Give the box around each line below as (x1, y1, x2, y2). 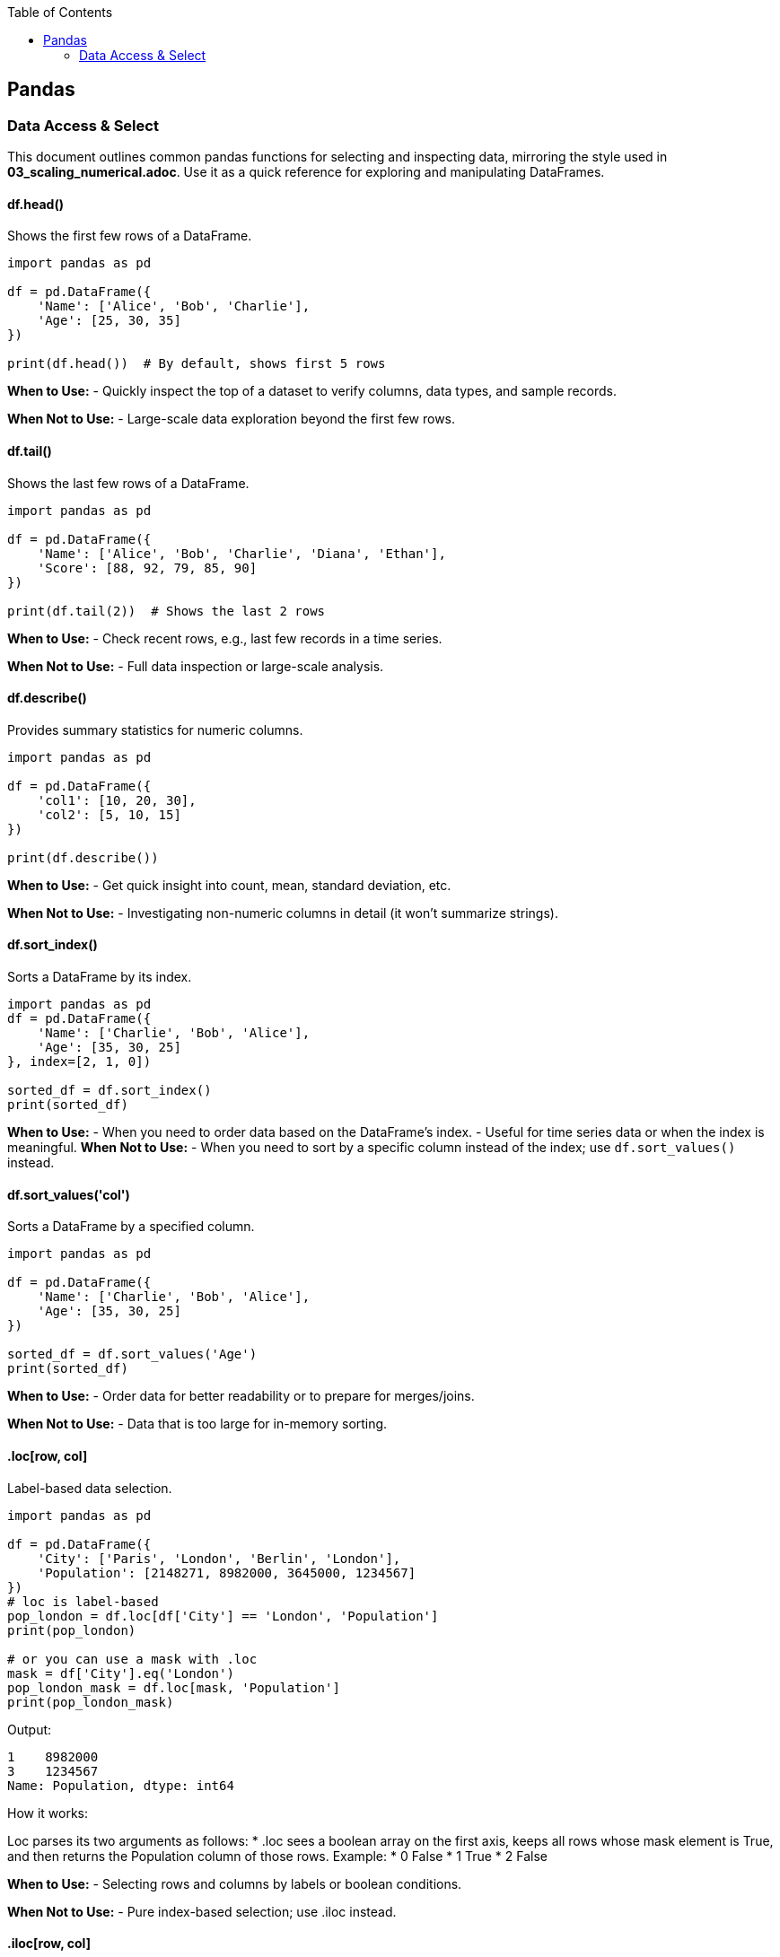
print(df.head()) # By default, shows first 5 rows (7, 356, 386, 371)
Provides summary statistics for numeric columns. (7, 721, 303, 738)
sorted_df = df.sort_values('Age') (7, 1347, 258, 1362)
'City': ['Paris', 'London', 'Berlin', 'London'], (37, 1551, 401, 1566)
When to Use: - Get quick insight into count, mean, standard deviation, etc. (7, 877, 451, 893)
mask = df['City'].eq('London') (7, 1665, 234, 1681)
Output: (7, 1721, 52, 1737)
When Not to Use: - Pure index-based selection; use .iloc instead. (7, 1903, 397, 1919)
